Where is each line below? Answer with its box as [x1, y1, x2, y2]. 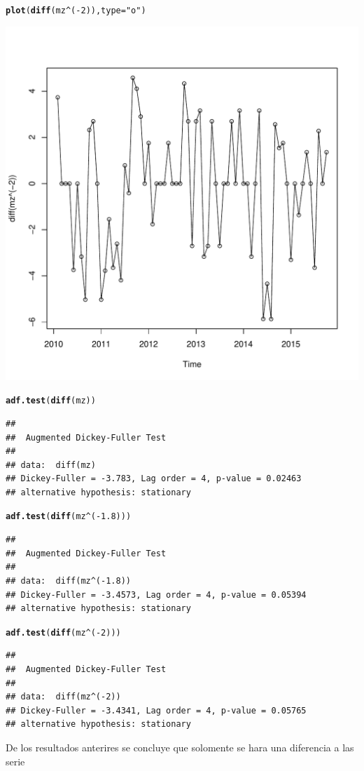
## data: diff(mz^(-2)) [6, 692, 121, 702]
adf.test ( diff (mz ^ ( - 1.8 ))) [6, 511, 132, 522]
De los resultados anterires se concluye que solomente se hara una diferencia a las [6, 739, 354, 754]
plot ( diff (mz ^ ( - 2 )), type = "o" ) [6, 6, 146, 15]
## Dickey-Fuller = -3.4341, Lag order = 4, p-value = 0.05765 [6, 705, 307, 716]
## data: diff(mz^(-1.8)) [6, 575, 131, 586]
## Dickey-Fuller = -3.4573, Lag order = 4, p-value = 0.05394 [6, 589, 307, 600]
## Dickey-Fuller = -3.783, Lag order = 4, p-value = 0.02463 [6, 474, 302, 484]
